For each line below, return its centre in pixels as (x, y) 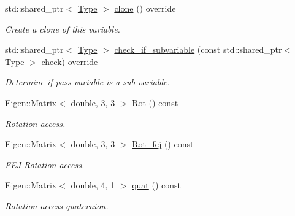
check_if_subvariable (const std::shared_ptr (198, 49)
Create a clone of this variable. (63, 29)
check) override (70, 61)
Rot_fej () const (163, 144)
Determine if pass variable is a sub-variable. (87, 82)
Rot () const (155, 102)
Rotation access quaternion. (57, 205)
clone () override (145, 8)
